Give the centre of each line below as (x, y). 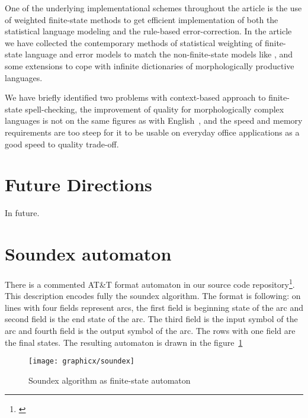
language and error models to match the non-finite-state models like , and (159, 54)
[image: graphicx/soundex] (81, 361)
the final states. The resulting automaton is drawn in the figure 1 (124, 342)
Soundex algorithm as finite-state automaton (110, 380)
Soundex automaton (88, 254)
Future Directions (78, 184)
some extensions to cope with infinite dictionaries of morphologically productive (150, 65)
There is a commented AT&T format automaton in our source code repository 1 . (150, 283)
